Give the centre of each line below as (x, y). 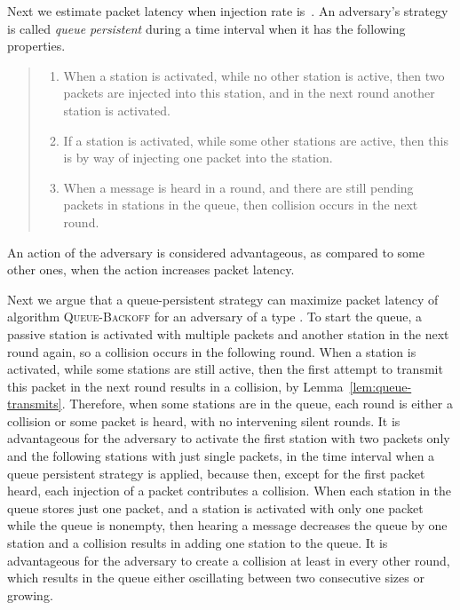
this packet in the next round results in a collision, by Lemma (175, 386)
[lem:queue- (381, 386)
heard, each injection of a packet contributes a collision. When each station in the (230, 491)
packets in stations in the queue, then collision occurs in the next (241, 205)
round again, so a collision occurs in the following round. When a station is (212, 351)
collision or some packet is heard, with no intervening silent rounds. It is (204, 420)
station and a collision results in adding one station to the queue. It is (198, 543)
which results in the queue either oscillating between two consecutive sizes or (216, 578)
